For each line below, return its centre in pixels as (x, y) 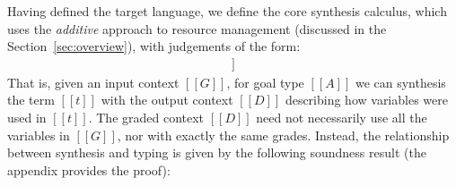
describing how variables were (366, 100)
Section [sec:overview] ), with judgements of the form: (154, 46)
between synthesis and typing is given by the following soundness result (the (217, 152)
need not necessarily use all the (342, 117)
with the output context (167, 100)
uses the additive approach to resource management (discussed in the (197, 28)
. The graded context (146, 117)
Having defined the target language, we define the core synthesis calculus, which (227, 11)
